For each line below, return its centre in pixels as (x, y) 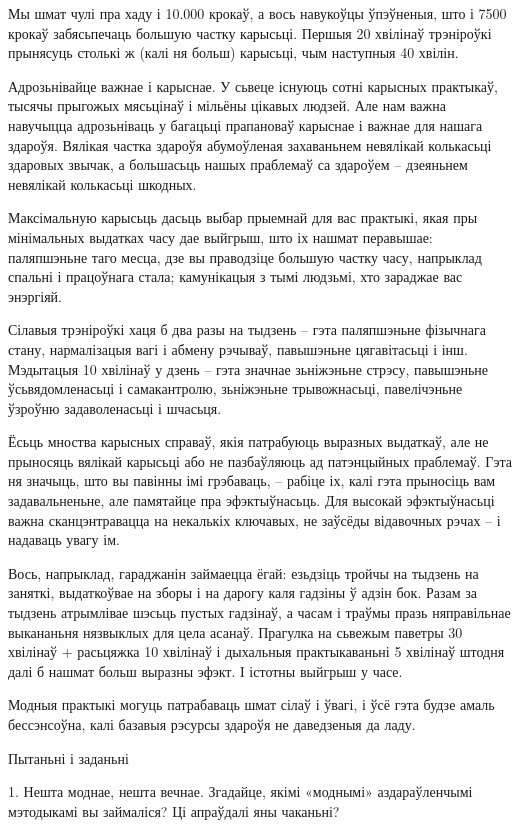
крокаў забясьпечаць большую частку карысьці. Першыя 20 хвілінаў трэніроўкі (250, 32)
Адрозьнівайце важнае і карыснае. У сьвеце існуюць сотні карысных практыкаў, (253, 85)
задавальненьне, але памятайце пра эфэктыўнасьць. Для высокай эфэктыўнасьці (251, 500)
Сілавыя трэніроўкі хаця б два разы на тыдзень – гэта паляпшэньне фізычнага (247, 329)
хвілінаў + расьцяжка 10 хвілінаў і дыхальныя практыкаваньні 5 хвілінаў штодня (256, 651)
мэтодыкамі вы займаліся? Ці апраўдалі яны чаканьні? (174, 810)
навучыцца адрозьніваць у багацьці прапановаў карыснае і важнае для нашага (245, 124)
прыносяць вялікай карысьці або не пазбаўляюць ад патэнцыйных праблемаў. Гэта (260, 460)
